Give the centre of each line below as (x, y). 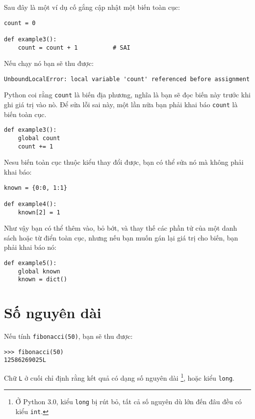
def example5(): (30, 263)
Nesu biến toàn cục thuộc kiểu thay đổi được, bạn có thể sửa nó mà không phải (124, 162)
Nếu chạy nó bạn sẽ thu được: (49, 63)
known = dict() (42, 280)
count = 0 (20, 23)
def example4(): (30, 204)
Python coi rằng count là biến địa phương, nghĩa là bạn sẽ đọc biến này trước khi (127, 95)
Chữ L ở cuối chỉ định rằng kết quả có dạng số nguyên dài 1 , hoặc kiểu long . (119, 377)
